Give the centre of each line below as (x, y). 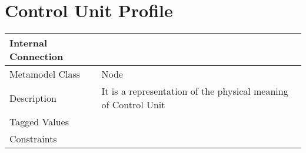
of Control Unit (133, 105)
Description (33, 98)
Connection (36, 56)
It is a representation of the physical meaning (195, 91)
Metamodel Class (45, 74)
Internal (29, 43)
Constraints (33, 139)
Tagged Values (39, 122)
